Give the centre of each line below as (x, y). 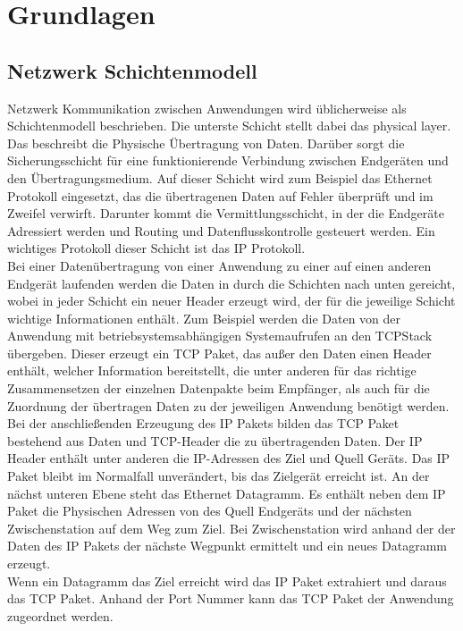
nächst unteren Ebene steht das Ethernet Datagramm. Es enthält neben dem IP (227, 493)
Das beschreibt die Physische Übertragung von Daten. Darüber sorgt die (206, 143)
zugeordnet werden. (60, 615)
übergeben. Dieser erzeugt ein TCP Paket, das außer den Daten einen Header (219, 353)
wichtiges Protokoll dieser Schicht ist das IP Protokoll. (156, 248)
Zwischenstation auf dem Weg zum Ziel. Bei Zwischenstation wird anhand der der (231, 528)
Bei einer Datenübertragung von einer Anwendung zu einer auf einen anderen (219, 265)
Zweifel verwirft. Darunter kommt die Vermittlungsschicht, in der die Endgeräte (226, 213)
